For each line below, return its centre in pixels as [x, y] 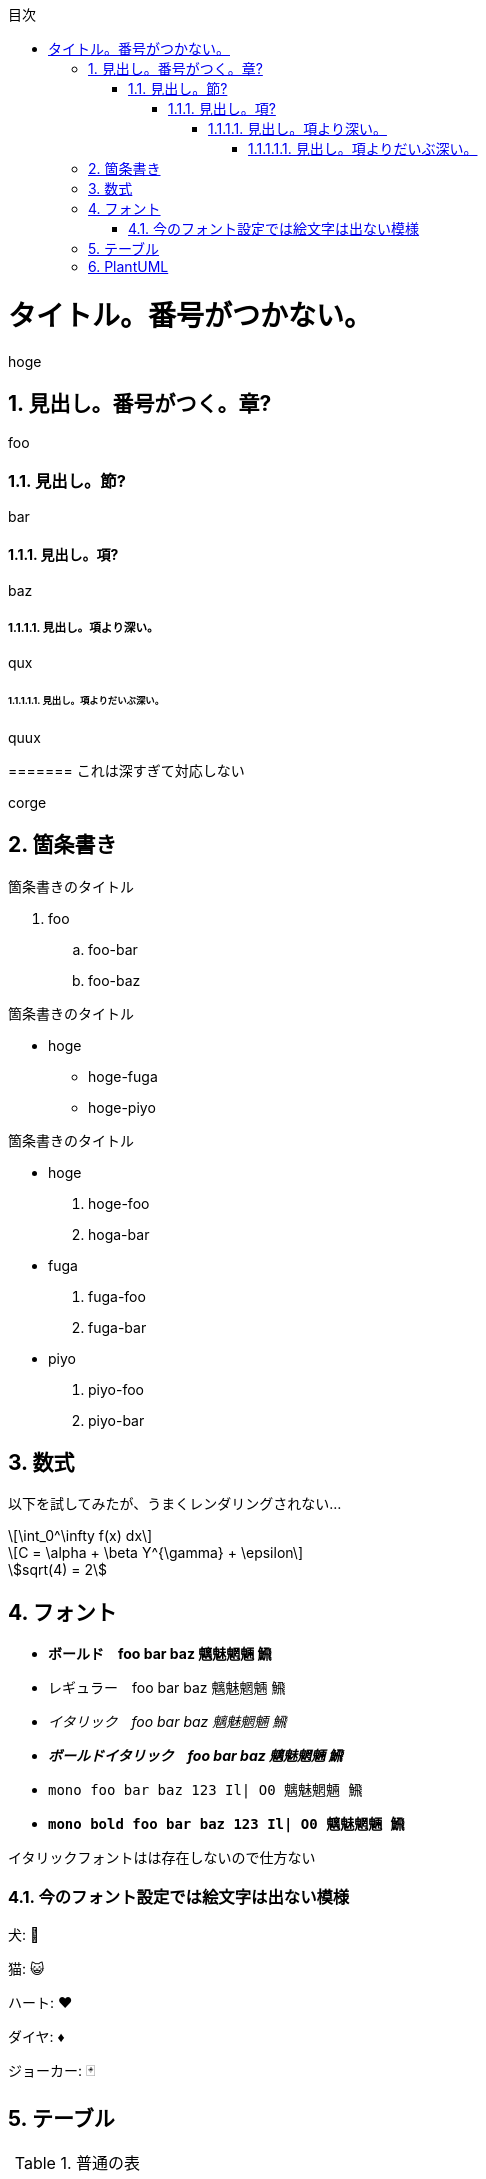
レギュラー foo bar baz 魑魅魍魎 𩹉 [167, 1688]
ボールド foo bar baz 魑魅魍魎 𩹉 [160, 1654]
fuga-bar [117, 1327]
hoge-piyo [122, 1107]
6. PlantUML [128, 266]
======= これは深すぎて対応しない [126, 770]
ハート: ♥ [40, 2003]
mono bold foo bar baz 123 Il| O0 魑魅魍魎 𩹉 [226, 1824]
